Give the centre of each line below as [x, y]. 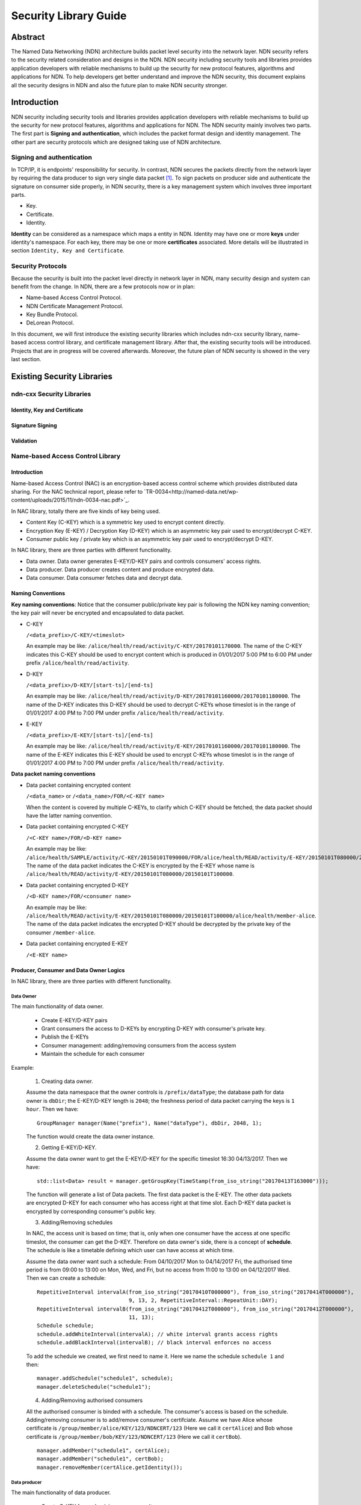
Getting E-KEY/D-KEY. [69, 1147]
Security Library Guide [69, 16]
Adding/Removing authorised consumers [92, 1400]
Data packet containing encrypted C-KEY [77, 827]
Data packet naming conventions [53, 774]
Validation [24, 441]
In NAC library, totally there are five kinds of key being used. [86, 511]
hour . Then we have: [52, 1109]
